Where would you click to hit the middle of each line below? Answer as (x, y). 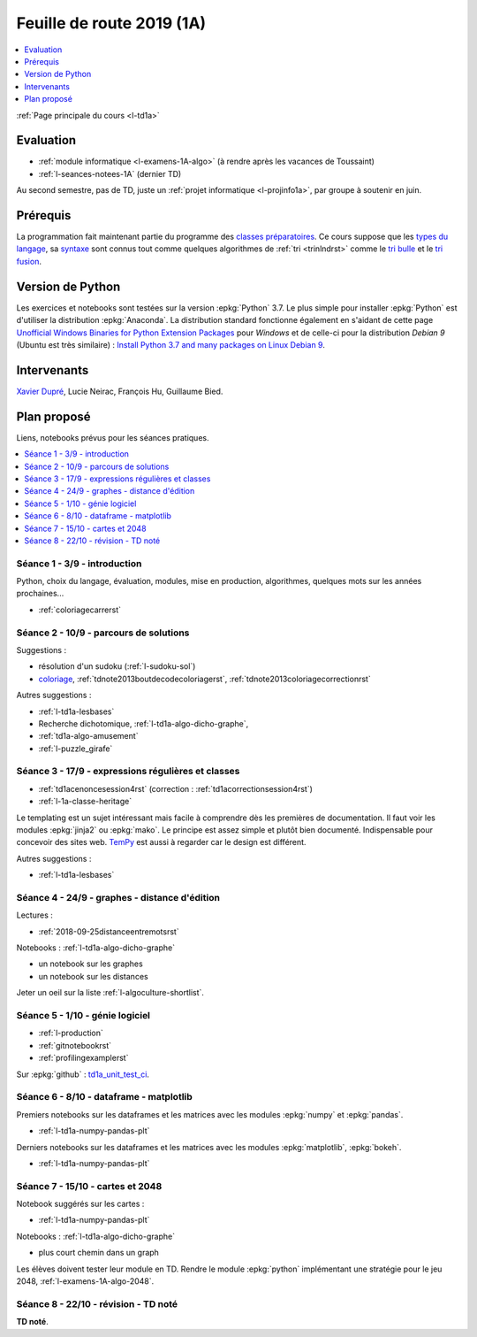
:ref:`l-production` (71, 1033)
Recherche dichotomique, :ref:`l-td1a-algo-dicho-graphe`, (144, 723)
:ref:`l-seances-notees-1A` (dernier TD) (110, 173)
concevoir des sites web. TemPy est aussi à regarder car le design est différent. (161, 842)
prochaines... (40, 594)
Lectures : (34, 915)
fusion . (29, 261)
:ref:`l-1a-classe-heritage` (85, 802)
